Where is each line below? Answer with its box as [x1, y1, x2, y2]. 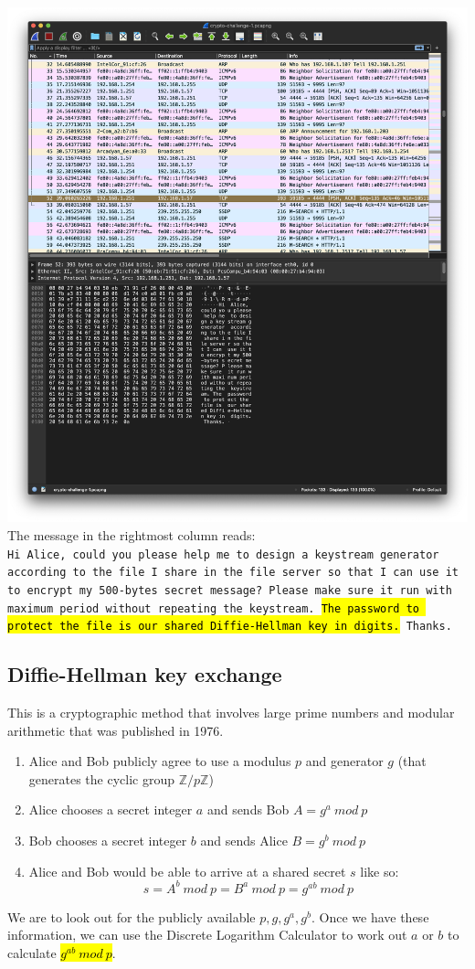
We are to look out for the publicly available [7, 907, 256, 926]
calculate [7, 942, 57, 962]
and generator [305, 751, 384, 771]
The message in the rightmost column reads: [7, 526, 256, 545]
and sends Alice [200, 831, 288, 850]
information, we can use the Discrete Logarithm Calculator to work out [7, 925, 407, 944]
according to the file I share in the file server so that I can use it [7, 566, 459, 580]
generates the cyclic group [28, 769, 174, 788]
